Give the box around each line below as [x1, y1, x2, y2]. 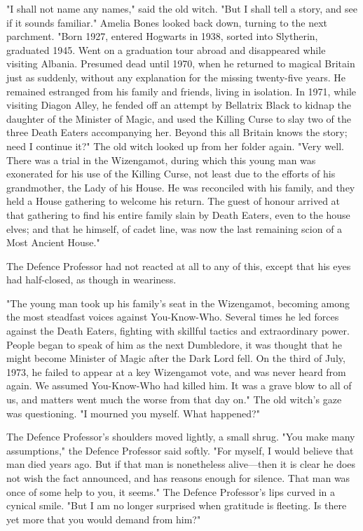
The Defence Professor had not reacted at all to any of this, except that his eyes [6, 258, 351, 273]
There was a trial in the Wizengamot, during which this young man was [6, 152, 316, 167]
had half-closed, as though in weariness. [6, 272, 177, 287]
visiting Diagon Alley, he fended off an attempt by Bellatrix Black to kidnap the [6, 98, 351, 112]
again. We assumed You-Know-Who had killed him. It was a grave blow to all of [6, 378, 352, 393]
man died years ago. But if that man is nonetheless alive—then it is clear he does [6, 457, 356, 471]
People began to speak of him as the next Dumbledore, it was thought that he [6, 337, 342, 351]
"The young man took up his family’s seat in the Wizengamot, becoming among [6, 295, 350, 310]
